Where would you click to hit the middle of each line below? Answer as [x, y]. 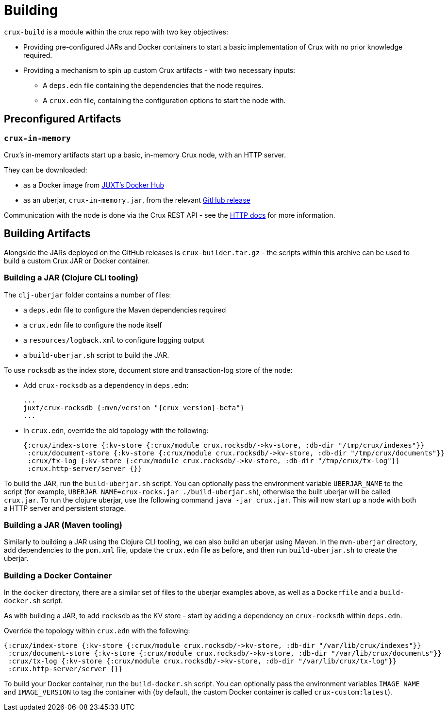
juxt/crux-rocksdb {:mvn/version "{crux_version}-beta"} [134, 408]
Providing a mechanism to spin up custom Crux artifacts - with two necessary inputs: [159, 70]
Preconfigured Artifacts [63, 119]
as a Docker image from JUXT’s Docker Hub [94, 185]
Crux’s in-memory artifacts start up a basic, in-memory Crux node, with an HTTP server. [145, 155]
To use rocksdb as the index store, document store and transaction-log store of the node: [148, 370]
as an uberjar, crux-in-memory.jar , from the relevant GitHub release [137, 200]
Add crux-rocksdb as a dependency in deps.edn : [106, 385]
